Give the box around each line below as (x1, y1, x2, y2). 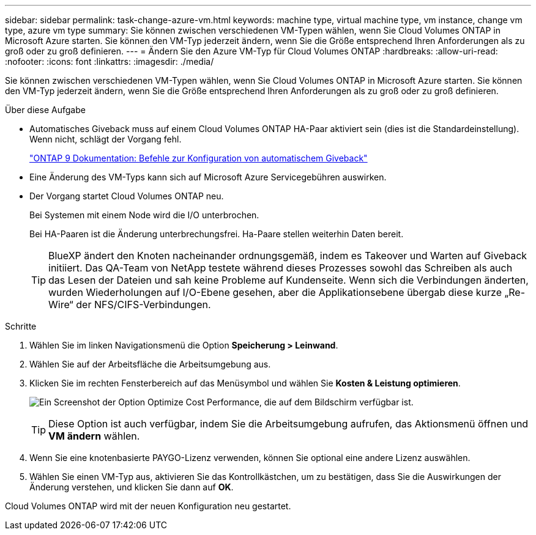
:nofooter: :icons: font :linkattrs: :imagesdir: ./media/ (5, 56, 214, 67)
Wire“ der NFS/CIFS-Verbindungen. (48, 298, 211, 311)
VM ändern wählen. (48, 430, 140, 442)
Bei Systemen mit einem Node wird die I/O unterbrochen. (29, 210, 259, 220)
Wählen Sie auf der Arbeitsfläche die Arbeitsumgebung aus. (29, 359, 271, 369)
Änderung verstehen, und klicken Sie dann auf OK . (29, 482, 234, 492)
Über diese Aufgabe (5, 105, 86, 115)
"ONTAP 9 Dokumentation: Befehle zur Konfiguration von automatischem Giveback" (29, 153, 368, 163)
